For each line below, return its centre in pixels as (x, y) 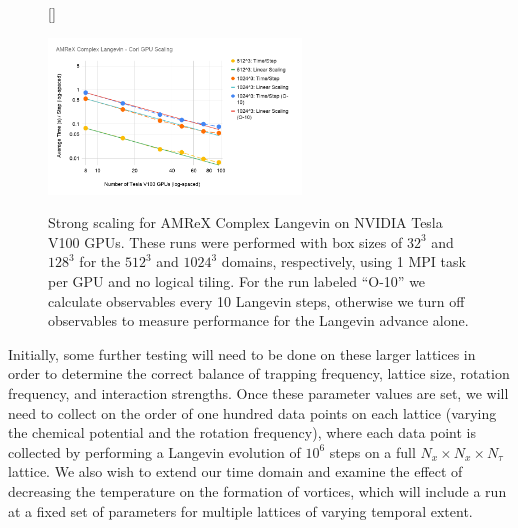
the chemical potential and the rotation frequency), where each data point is (242, 432)
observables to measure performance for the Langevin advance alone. (258, 320)
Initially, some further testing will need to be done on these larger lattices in (242, 353)
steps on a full (372, 451)
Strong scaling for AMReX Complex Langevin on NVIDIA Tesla (245, 222)
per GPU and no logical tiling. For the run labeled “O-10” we (237, 281)
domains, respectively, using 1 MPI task (343, 261)
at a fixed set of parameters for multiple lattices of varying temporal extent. (240, 510)
